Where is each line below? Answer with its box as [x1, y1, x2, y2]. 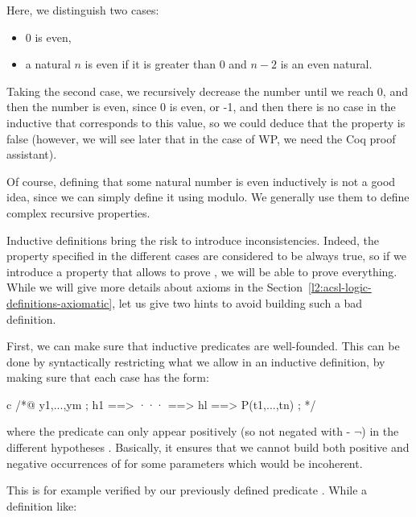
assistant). [6, 146, 57, 163]
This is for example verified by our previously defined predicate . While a [6, 482, 368, 498]
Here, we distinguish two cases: [6, 2, 159, 18]
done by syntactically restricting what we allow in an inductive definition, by [6, 353, 385, 370]
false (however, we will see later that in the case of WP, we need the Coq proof [6, 130, 396, 147]
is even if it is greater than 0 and [84, 56, 247, 72]
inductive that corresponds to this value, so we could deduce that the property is [6, 114, 406, 130]
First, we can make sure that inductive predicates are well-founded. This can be [6, 337, 400, 354]
